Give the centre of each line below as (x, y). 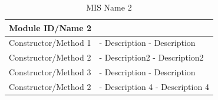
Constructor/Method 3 (50, 72)
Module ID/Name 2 (50, 27)
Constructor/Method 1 (50, 43)
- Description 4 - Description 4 (154, 86)
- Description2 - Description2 (151, 57)
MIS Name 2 (109, 7)
